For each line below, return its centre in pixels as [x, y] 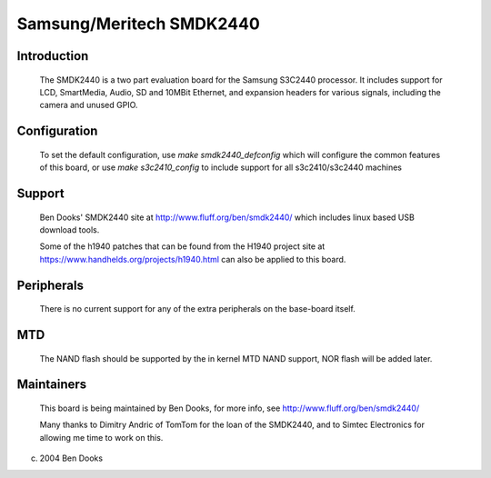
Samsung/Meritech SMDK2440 [139, 24]
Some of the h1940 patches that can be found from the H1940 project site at [182, 246]
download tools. [70, 229]
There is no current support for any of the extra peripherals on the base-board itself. [198, 309]
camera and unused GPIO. [89, 105]
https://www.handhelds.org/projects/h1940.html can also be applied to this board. [193, 259]
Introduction [53, 56]
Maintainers [52, 385]
